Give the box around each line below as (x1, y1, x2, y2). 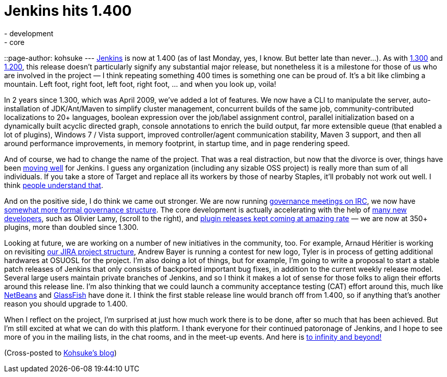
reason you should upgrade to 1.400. (4, 299, 128, 308)
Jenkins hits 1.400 (4, 2, 132, 19)
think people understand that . (4, 180, 103, 190)
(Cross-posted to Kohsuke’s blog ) (4, 348, 117, 357)
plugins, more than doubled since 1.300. (4, 222, 138, 231)
